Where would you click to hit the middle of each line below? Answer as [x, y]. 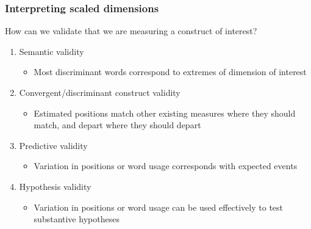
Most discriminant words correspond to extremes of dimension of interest [170, 72]
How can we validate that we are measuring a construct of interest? [131, 31]
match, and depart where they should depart [117, 125]
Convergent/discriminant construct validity [100, 92]
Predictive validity [53, 145]
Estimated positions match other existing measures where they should [165, 113]
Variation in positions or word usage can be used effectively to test [159, 207]
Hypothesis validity [55, 186]
